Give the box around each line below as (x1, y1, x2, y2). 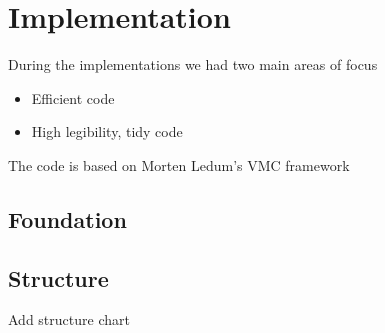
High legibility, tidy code (31, 121, 183, 142)
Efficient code (31, 87, 115, 108)
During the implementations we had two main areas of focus (8, 54, 378, 75)
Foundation (8, 203, 127, 234)
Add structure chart (8, 309, 130, 330)
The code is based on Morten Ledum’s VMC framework (8, 154, 350, 175)
